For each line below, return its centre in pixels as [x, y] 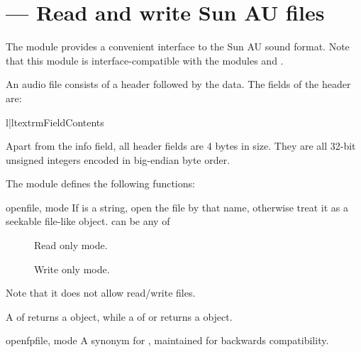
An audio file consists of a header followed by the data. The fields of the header [178, 84]
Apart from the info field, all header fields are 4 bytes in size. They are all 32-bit [181, 146]
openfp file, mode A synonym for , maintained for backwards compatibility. [167, 340]
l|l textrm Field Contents [55, 122]
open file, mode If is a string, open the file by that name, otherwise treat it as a [177, 207]
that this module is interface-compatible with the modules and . [145, 60]
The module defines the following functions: [100, 183]
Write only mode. [72, 269]
